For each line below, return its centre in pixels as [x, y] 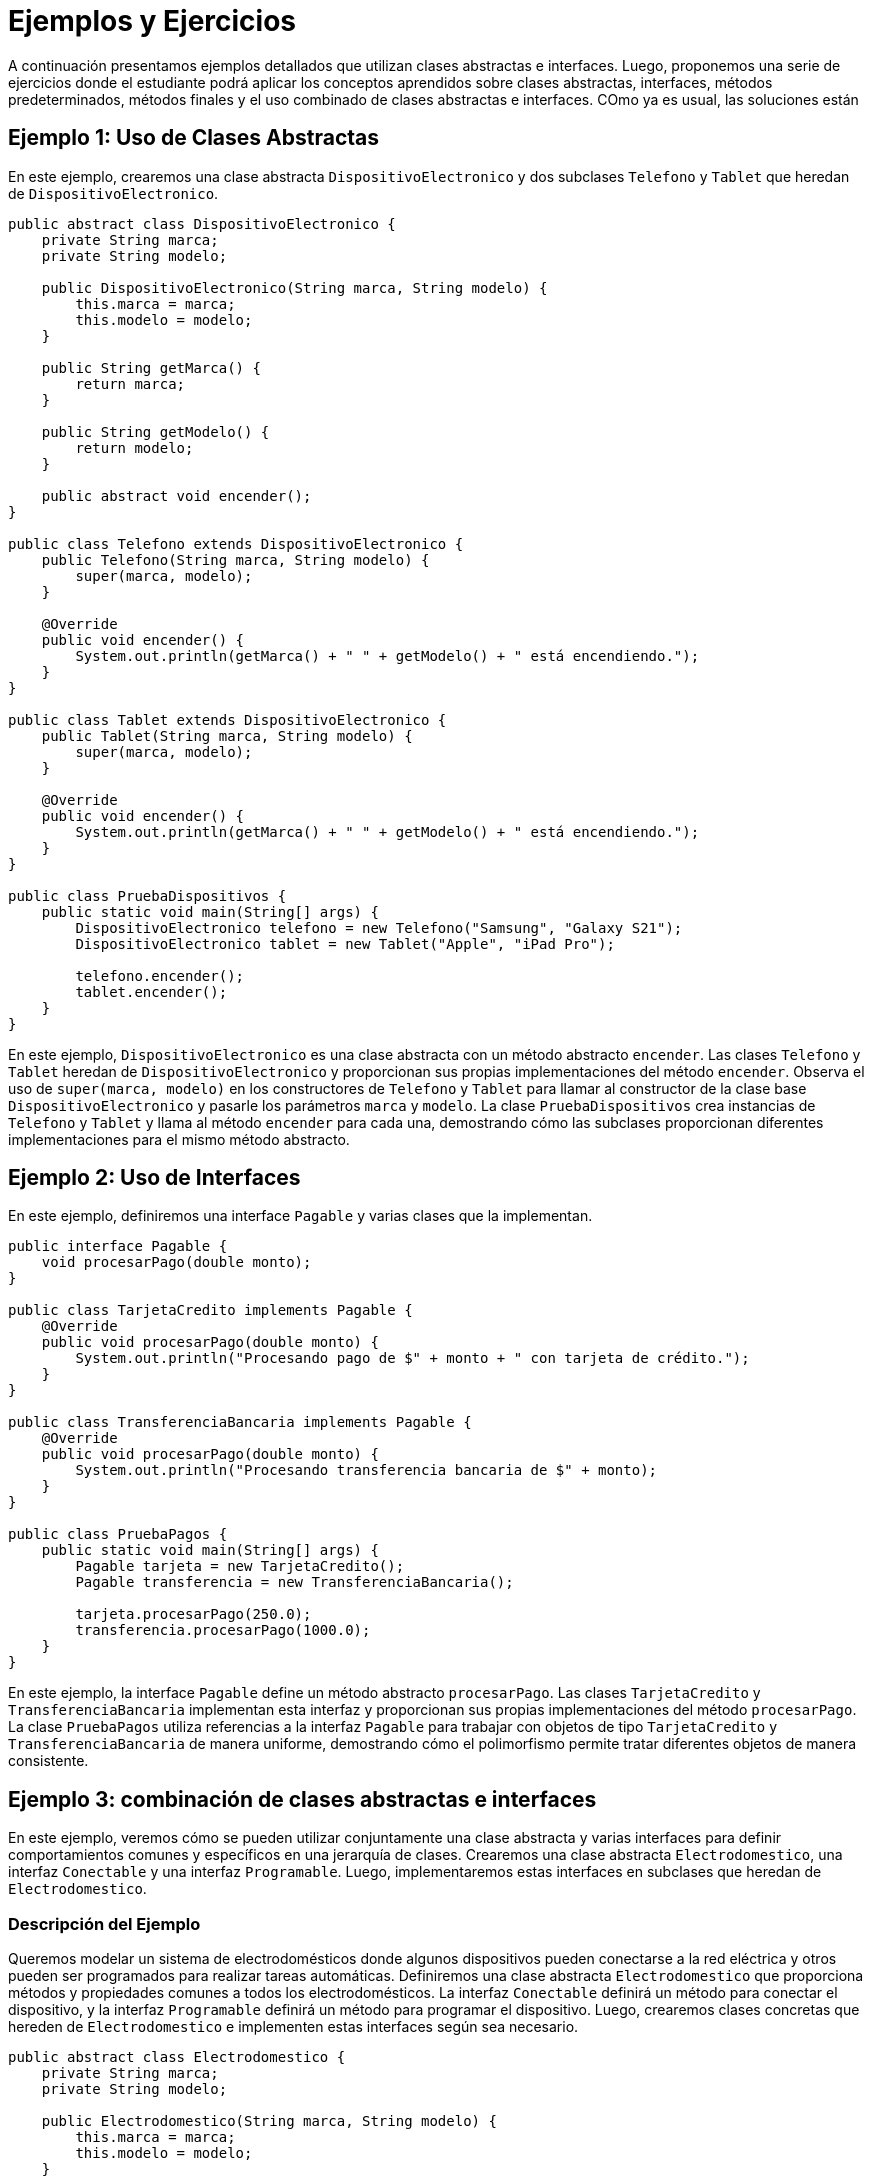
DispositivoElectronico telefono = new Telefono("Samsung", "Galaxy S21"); [379, 927]
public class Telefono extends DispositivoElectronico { [236, 543]
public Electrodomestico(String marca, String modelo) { [269, 2121]
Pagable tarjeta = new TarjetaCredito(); [240, 1566]
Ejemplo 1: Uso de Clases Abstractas [193, 138]
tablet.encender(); [151, 991]
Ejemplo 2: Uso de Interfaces [154, 1178]
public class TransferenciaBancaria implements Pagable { [240, 1422]
